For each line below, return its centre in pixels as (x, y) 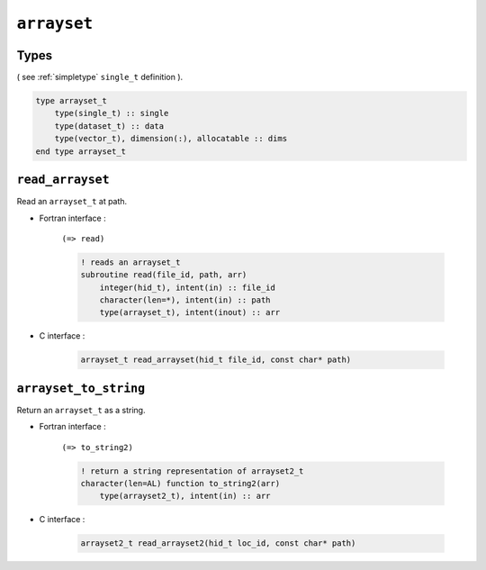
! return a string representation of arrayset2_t (192, 471)
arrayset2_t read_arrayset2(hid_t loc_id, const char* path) (218, 543)
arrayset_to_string (81, 388)
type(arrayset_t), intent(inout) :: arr (190, 312)
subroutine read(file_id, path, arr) (164, 275)
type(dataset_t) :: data (109, 126)
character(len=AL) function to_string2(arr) (180, 484)
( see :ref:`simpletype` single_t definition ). (100, 77)
